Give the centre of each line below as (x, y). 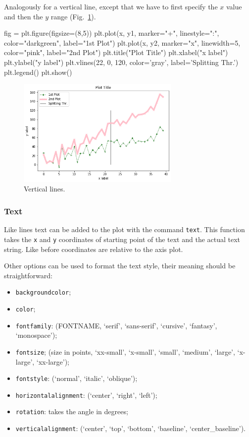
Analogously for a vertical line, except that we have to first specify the (111, 6)
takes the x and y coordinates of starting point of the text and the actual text (122, 239)
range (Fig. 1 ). (73, 16)
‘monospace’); (36, 335)
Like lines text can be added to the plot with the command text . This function (124, 229)
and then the (24, 16)
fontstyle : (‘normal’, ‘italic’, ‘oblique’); (76, 378)
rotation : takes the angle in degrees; (72, 411)
